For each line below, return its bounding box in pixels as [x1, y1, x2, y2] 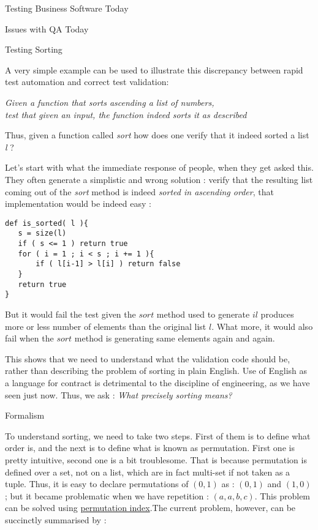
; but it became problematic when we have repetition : [5, 489, 209, 502]
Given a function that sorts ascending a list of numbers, [5, 95, 214, 108]
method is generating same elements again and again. [74, 332, 275, 345]
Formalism [5, 409, 45, 422]
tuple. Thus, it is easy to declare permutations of [5, 477, 189, 490]
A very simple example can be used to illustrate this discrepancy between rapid [5, 63, 303, 76]
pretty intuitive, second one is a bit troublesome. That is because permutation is [5, 453, 307, 466]
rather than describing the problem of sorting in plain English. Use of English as [5, 364, 308, 377]
